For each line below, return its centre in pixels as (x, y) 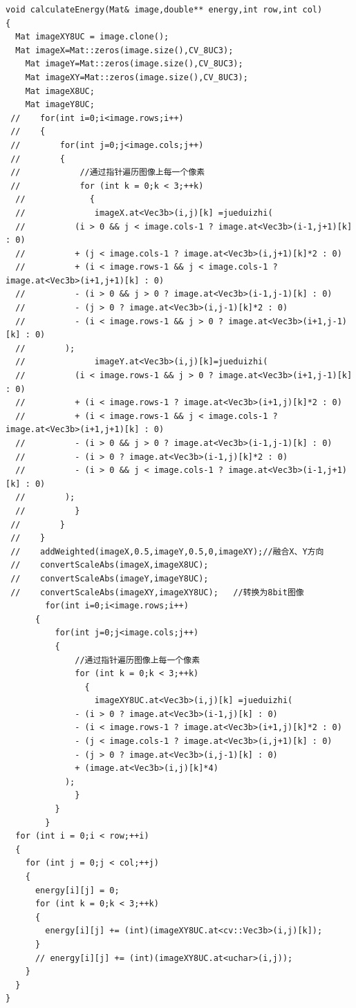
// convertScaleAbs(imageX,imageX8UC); (110, 565)
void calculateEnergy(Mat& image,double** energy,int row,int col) (164, 10)
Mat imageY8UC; (60, 105)
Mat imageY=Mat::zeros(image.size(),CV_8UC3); (134, 64)
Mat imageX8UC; (60, 91)
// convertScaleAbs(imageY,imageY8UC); (110, 578)
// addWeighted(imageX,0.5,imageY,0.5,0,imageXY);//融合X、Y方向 (167, 551)
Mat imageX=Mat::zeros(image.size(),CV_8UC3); (124, 50)
